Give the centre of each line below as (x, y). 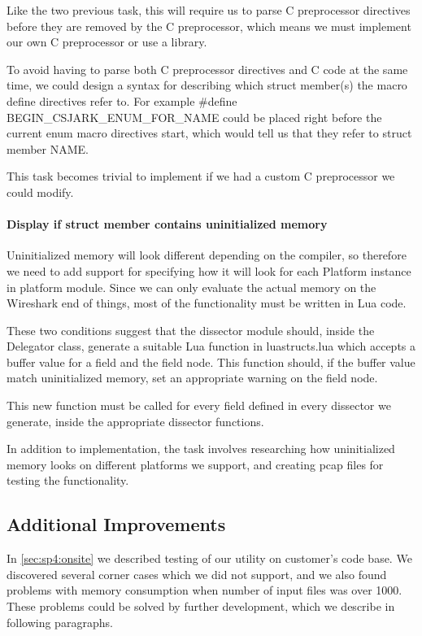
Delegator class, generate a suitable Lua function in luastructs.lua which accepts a (211, 346)
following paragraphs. (60, 622)
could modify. (40, 192)
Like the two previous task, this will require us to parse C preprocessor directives (209, 10)
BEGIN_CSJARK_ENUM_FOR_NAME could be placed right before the (194, 117)
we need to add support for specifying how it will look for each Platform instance (209, 270)
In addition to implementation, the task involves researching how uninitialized (201, 449)
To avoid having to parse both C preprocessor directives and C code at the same (207, 69)
